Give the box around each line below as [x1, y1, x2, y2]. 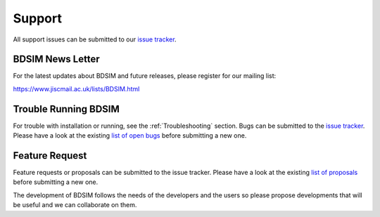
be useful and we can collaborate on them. [13, 201, 137, 209]
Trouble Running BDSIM [13, 103, 120, 115]
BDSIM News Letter [13, 53, 100, 65]
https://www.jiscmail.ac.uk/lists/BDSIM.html [13, 84, 140, 93]
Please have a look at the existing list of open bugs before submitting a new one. [13, 131, 247, 140]
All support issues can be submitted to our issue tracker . [13, 35, 177, 44]
